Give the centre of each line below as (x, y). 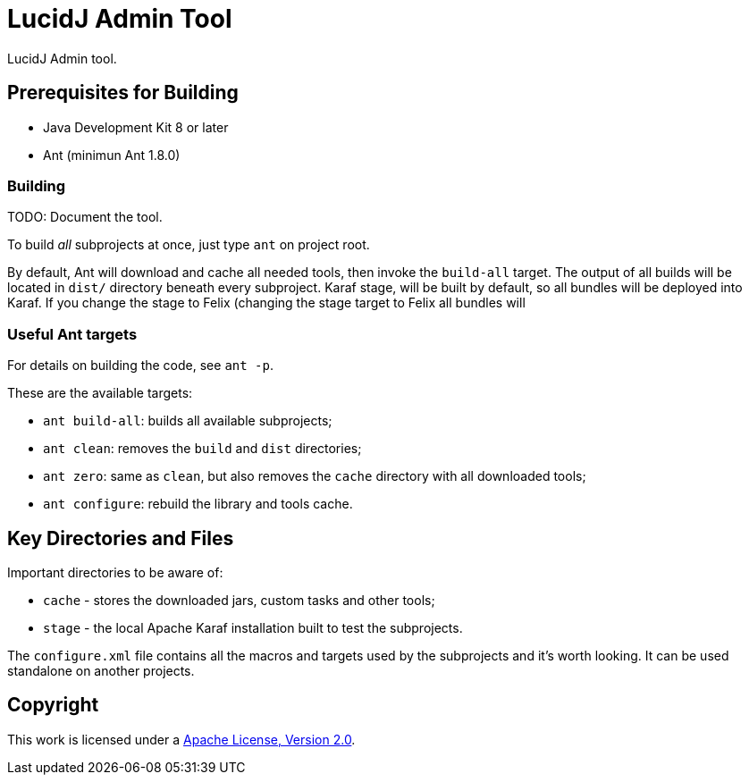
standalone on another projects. (101, 670)
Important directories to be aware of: (115, 572)
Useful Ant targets (72, 334)
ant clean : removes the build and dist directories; (202, 449)
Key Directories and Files (121, 538)
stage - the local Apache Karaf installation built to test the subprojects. (253, 627)
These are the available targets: (100, 393)
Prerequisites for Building (123, 93)
